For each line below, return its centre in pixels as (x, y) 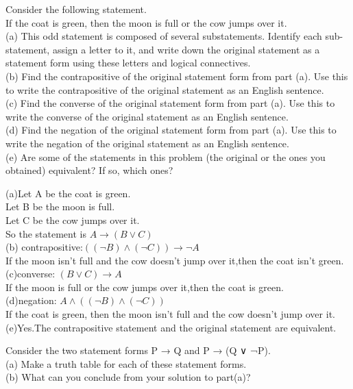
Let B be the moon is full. (60, 206)
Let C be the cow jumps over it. (73, 219)
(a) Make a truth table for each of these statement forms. (126, 363)
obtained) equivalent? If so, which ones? (89, 170)
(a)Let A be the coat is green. (68, 193)
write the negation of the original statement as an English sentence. (147, 143)
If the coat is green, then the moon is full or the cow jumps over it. (146, 22)
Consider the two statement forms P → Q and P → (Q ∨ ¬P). (138, 350)
